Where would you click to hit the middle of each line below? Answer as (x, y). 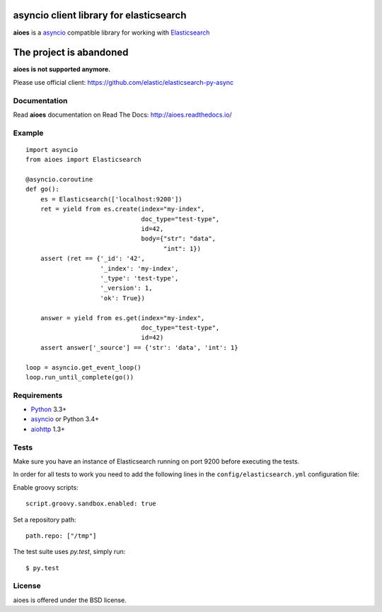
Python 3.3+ (49, 409)
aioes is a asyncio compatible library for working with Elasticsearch (111, 33)
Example (28, 133)
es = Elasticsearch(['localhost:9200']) (111, 199)
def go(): (42, 189)
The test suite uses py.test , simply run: (69, 552)
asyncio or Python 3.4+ (65, 419)
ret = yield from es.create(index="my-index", (122, 209)
